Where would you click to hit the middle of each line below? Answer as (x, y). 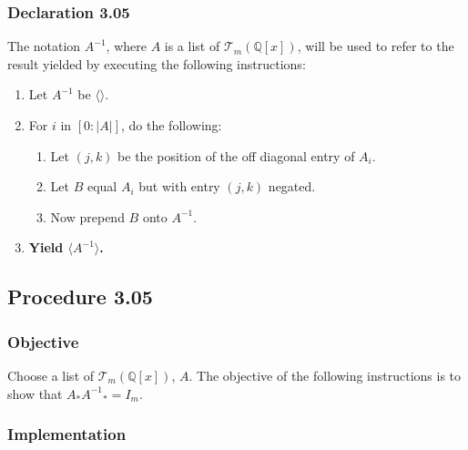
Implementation (67, 434)
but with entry (179, 186)
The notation (44, 46)
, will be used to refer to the (376, 46)
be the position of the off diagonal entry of (236, 155)
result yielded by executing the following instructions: (157, 63)
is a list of (192, 46)
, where (126, 46)
